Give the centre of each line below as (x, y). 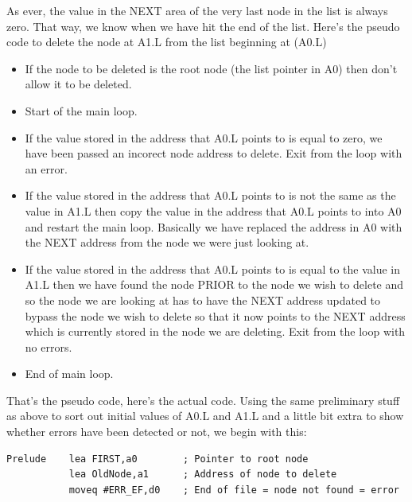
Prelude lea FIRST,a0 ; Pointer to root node (157, 459)
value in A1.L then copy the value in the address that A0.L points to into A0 (213, 210)
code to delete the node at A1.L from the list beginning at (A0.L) (167, 42)
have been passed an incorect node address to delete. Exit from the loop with (214, 153)
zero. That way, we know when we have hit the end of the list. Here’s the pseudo (203, 26)
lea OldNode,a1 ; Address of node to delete (203, 475)
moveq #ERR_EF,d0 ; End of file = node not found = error (234, 490)
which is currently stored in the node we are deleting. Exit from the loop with (215, 331)
